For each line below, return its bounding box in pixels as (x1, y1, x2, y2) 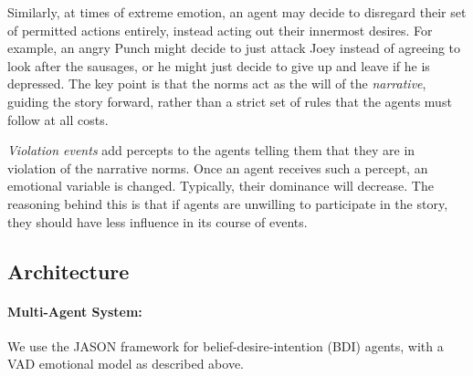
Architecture (7, 256, 130, 285)
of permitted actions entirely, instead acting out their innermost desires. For (7, 20, 433, 39)
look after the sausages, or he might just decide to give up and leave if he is (7, 56, 430, 75)
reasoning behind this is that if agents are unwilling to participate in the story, (7, 193, 448, 213)
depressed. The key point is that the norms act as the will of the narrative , (7, 74, 426, 93)
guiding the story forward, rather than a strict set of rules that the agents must (7, 91, 452, 110)
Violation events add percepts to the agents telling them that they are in (7, 141, 415, 160)
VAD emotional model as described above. (7, 354, 244, 373)
